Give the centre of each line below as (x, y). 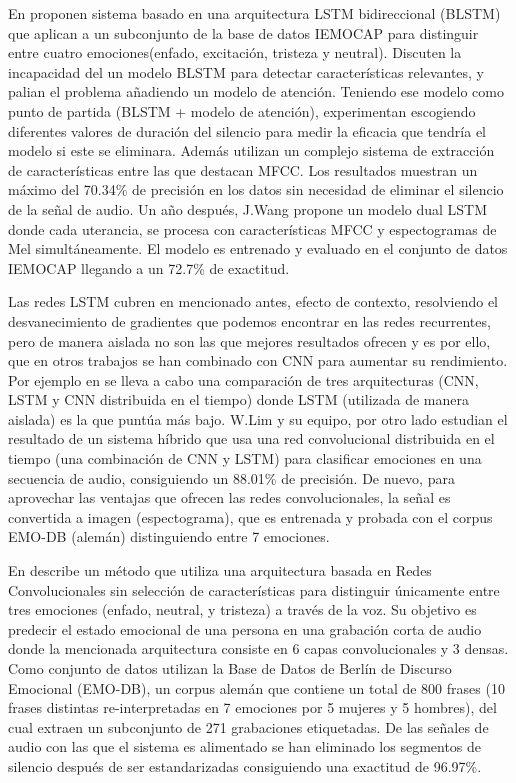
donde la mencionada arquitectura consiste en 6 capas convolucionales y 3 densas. (258, 648)
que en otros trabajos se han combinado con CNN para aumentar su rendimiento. (258, 360)
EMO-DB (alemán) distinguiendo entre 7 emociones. (169, 536)
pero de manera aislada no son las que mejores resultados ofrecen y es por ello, (249, 340)
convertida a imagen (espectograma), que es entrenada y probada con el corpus (250, 516)
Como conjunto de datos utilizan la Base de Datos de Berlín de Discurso (230, 668)
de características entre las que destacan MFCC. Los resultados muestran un (243, 169)
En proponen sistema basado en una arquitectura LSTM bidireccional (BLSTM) (254, 13)
